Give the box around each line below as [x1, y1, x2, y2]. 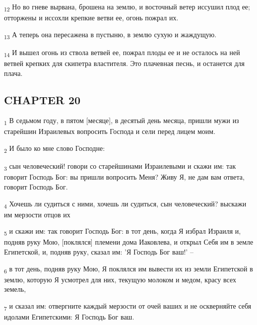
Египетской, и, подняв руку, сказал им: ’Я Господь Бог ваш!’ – [4, 246, 193, 257]
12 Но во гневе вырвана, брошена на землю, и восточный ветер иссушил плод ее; [4, 1, 250, 13]
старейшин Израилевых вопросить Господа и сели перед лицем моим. [4, 126, 216, 136]
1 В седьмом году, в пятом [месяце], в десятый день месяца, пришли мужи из [4, 115, 239, 127]
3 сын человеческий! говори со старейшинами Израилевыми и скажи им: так [4, 161, 236, 172]
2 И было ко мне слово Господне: [4, 143, 105, 154]
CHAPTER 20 [4, 92, 81, 107]
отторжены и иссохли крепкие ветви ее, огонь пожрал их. [4, 12, 179, 23]
